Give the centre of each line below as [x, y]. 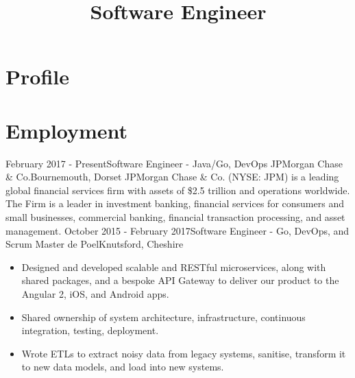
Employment [67, 130]
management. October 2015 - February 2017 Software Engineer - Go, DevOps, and [177, 230]
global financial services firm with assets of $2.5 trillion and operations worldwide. [178, 190]
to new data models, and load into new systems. [123, 367]
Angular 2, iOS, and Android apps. [95, 294]
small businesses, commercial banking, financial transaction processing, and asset [175, 217]
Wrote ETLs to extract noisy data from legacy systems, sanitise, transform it [184, 353]
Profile [37, 76]
